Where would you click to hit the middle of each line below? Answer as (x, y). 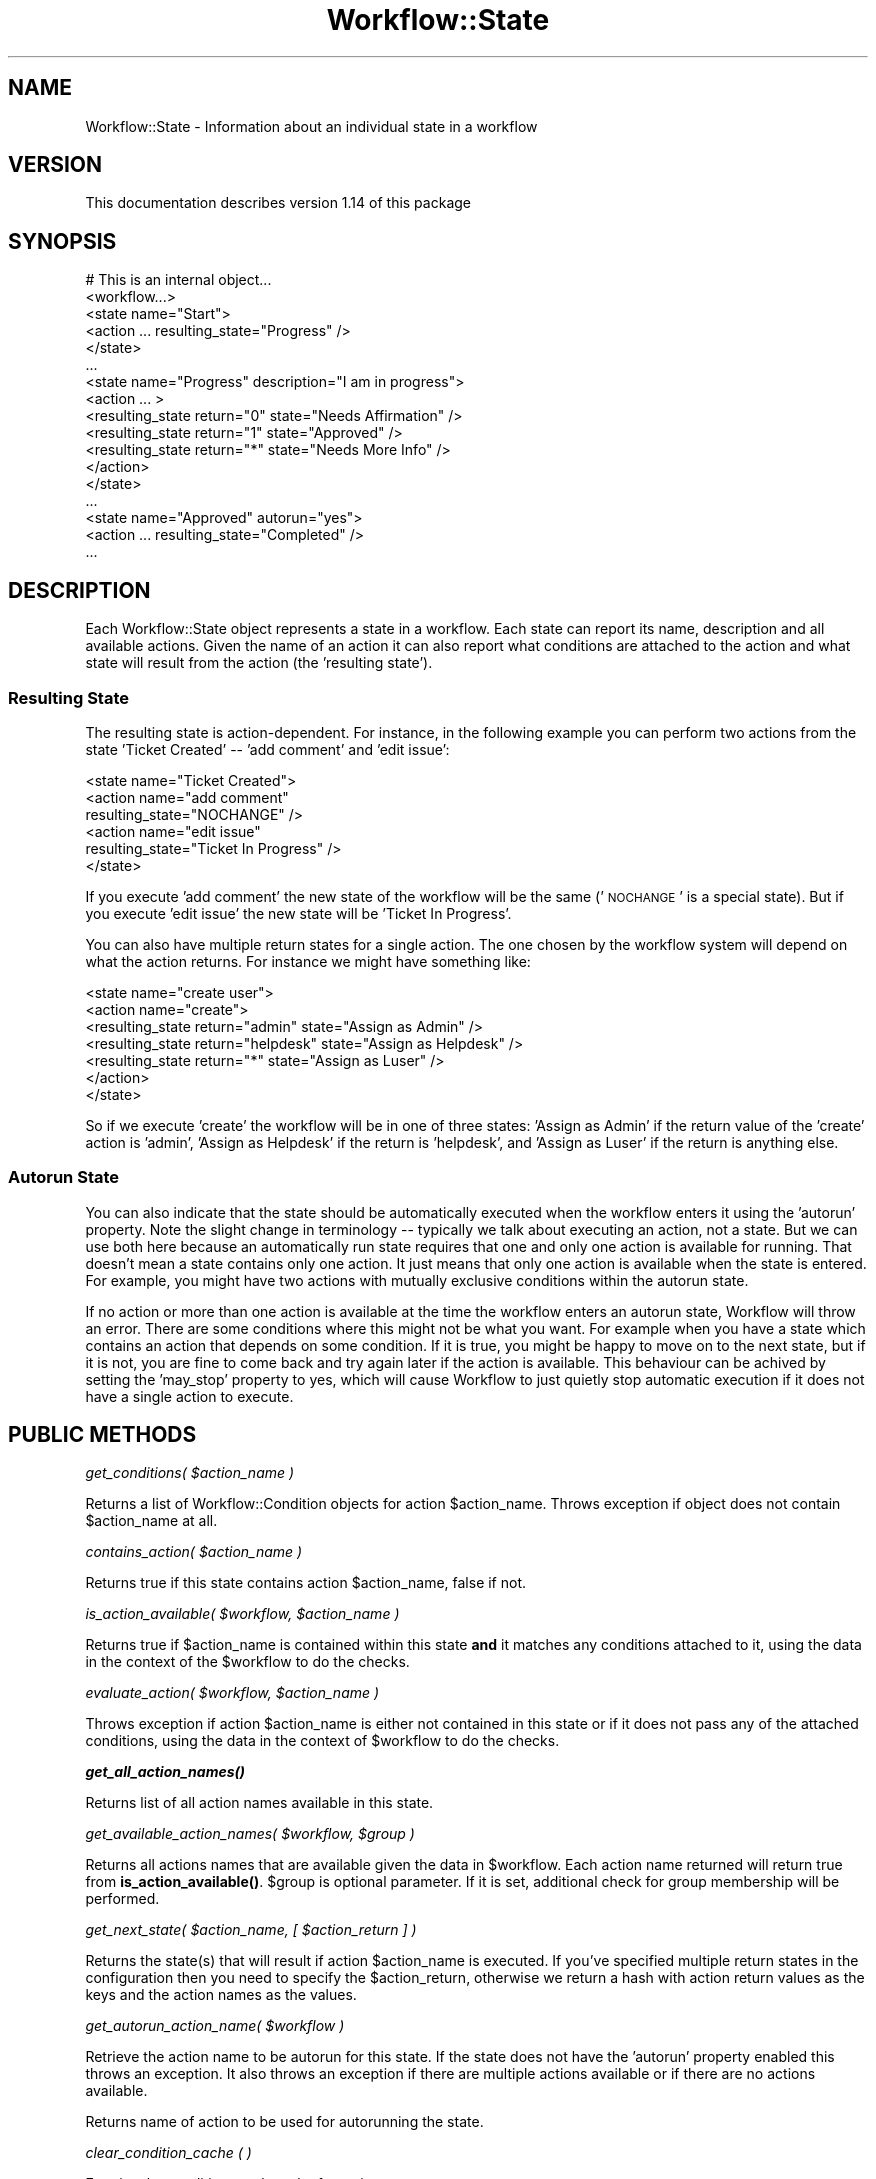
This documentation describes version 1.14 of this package (278, 203)
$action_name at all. (151, 1521)
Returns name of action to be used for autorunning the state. (284, 2122)
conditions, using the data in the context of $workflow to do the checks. (322, 1741)
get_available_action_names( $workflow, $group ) (250, 1834)
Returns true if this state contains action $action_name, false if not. (306, 1583)
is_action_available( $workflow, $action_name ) (242, 1614)
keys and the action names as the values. (221, 1995)
